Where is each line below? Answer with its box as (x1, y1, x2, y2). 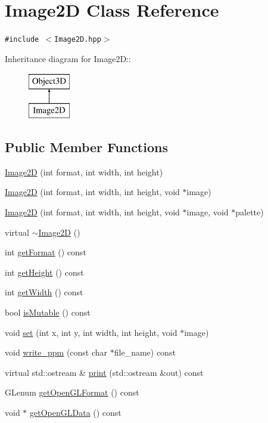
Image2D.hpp (54, 35, 101, 44)
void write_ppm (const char (5, 346, 108, 359)
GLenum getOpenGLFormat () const (5, 386, 139, 399)
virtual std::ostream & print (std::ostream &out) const (5, 366, 204, 378)
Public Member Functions (5, 137, 168, 156)
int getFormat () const (5, 246, 86, 258)
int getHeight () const (5, 265, 84, 278)
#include (5, 35, 39, 44)
